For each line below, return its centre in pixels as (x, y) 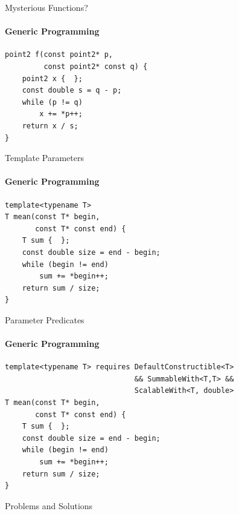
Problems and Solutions (49, 505)
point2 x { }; (52, 78)
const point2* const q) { (96, 66)
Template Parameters (44, 158)
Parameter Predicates (45, 319)
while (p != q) (52, 102)
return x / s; (50, 126)
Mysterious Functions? (46, 7)
